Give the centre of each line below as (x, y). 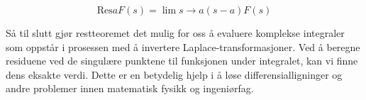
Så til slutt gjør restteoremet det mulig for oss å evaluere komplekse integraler (175, 33)
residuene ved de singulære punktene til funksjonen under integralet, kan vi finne (182, 61)
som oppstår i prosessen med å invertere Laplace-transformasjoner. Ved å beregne (183, 46)
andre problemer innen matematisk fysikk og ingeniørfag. (130, 88)
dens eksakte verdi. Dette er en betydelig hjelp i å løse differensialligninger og (174, 74)
